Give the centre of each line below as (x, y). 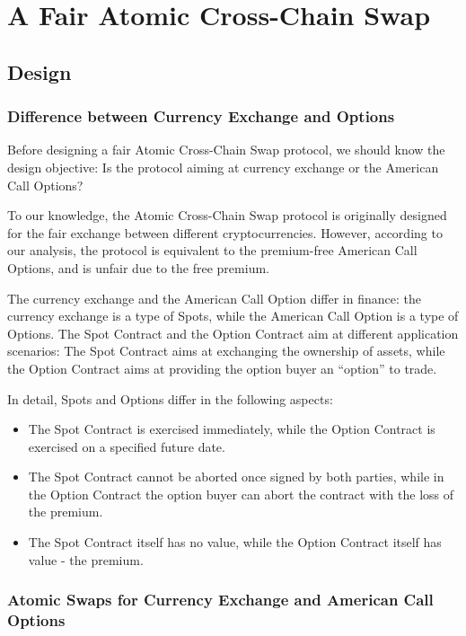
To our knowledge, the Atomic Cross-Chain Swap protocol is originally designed (227, 215)
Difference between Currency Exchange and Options (201, 116)
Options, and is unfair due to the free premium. (138, 267)
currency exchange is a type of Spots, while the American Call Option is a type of (233, 316)
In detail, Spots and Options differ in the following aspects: (170, 398)
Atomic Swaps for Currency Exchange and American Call (220, 600)
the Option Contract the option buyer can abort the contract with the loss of (241, 494)
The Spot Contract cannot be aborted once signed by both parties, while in (236, 477)
